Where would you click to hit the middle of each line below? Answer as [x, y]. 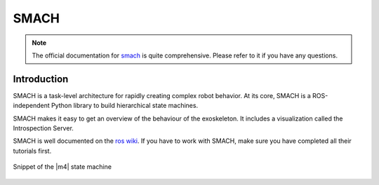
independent [31, 106]
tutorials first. [32, 151]
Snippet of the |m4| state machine [62, 167]
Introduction [41, 79]
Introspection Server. [43, 128]
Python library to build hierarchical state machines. [125, 106]
